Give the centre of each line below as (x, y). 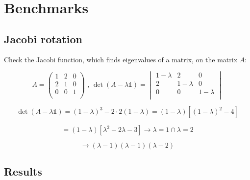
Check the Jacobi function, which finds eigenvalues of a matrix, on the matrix (121, 59)
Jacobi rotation (43, 39)
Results (23, 171)
